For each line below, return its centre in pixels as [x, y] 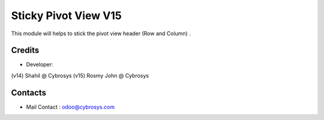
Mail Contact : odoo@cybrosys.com [70, 107]
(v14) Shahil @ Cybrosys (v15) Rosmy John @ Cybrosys [80, 75]
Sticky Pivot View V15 [67, 16]
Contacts [29, 93]
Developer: [40, 64]
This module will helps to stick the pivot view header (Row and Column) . [101, 33]
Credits [25, 50]
